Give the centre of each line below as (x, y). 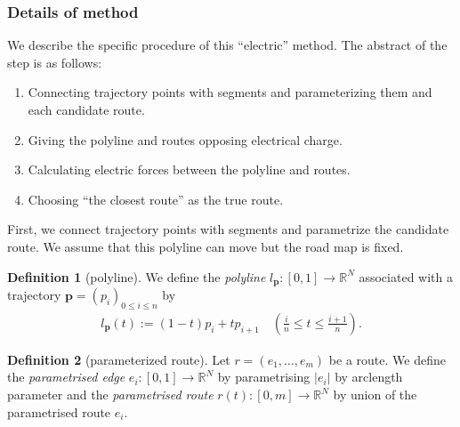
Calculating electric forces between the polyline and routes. (189, 169)
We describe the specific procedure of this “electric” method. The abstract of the (227, 45)
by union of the (375, 395)
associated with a (406, 276)
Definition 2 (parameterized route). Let (119, 359)
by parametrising (264, 377)
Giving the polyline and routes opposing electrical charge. (185, 139)
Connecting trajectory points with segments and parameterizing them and (230, 92)
